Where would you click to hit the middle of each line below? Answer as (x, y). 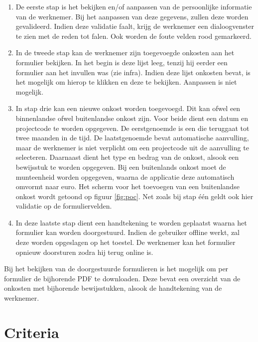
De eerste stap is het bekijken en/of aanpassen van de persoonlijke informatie (134, 6)
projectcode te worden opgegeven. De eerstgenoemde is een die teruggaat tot (132, 128)
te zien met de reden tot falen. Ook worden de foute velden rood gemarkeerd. (133, 36)
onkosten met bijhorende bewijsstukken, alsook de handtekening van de (113, 288)
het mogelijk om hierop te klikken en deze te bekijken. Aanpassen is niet (126, 82)
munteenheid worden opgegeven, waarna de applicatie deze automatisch (125, 176)
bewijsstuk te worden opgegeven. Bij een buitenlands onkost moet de (121, 167)
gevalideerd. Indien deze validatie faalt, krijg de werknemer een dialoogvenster (135, 26)
